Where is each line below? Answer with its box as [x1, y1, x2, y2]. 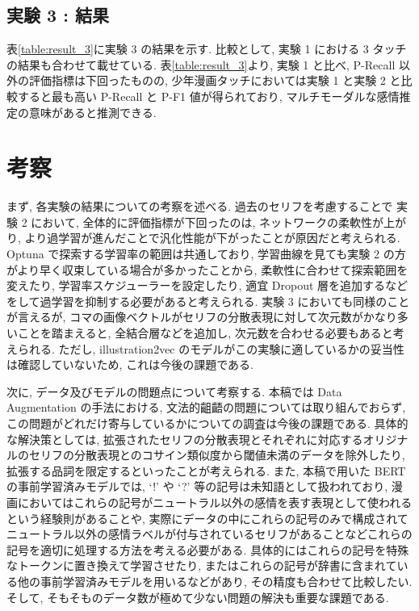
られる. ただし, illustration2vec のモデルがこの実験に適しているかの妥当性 [17, 340, 404, 357]
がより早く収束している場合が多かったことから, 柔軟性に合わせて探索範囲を [6, 261, 409, 278]
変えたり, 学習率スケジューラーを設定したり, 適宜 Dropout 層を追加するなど [6, 277, 409, 294]
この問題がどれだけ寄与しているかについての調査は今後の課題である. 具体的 [6, 415, 409, 432]
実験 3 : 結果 [6, 2, 109, 27]
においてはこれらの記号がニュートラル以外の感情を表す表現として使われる [17, 493, 413, 510]
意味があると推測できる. [28, 103, 157, 120]
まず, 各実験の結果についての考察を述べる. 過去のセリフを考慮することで [6, 198, 393, 215]
